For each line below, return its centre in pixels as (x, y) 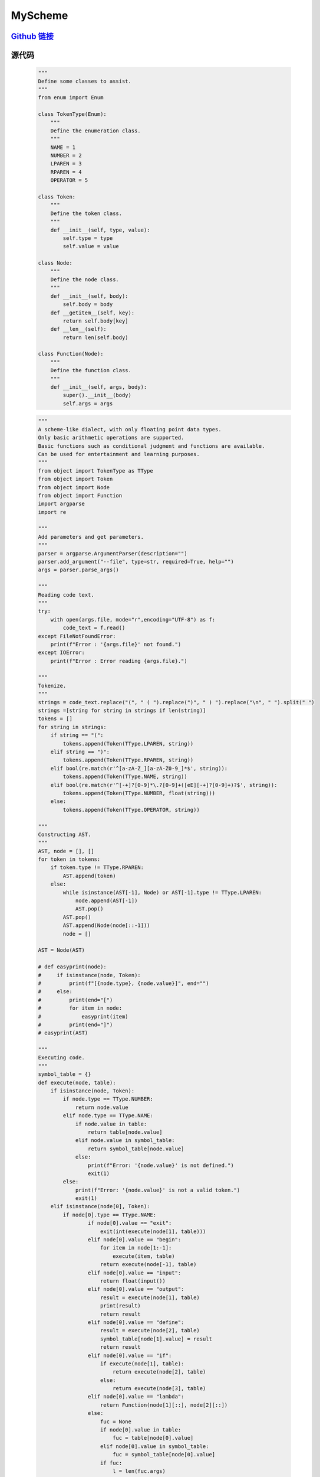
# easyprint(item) (83, 1016)
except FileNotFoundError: (77, 636)
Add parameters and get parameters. (91, 537)
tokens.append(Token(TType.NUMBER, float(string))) (139, 793)
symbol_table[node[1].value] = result (156, 1339)
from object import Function (80, 495)
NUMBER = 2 (66, 156)
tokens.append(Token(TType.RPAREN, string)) (128, 760)
